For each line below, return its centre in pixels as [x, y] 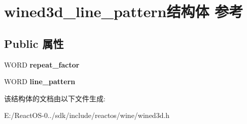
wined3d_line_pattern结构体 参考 [124, 11]
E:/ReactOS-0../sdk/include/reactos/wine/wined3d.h [87, 115]
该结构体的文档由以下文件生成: [55, 98]
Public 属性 [34, 43]
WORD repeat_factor [42, 64]
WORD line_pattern [40, 81]
